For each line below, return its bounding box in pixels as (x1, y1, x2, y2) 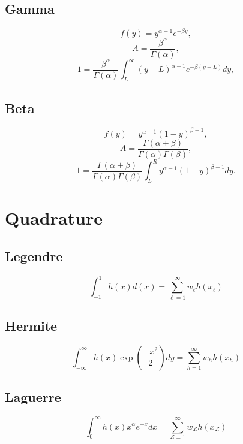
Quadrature (5, 206, 103, 230)
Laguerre (5, 388, 61, 406)
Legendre (5, 246, 63, 265)
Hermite (5, 316, 58, 334)
